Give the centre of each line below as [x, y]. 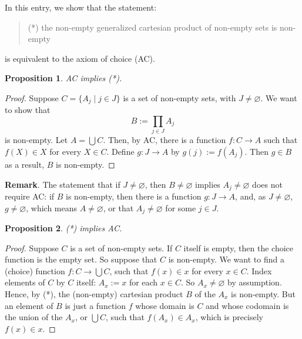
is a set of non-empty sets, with [179, 97]
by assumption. [255, 282]
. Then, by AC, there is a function [165, 140]
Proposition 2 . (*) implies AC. [63, 228]
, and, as [251, 196]
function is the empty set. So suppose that [81, 259]
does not [267, 184]
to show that [28, 110]
